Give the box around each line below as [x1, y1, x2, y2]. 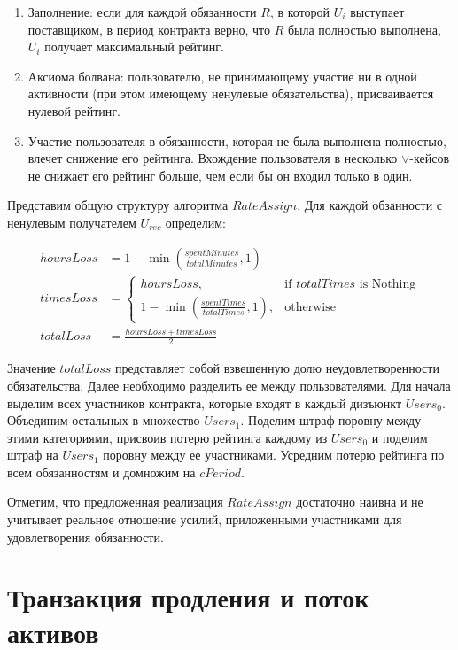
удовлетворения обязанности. [7, 527, 164, 546]
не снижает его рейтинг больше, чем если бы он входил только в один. [27, 166, 413, 184]
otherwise [284, 300, 336, 313]
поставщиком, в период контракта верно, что [27, 19, 270, 38]
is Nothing [359, 277, 416, 290]
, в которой [269, 3, 330, 20]
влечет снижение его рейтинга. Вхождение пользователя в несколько [27, 149, 398, 167]
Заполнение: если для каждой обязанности [27, 3, 257, 20]
